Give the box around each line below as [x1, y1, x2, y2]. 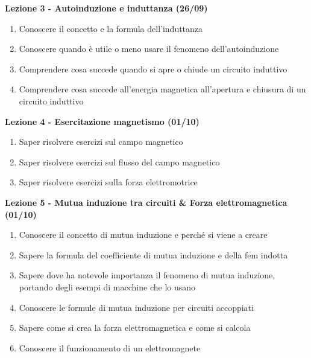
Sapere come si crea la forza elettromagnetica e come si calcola [19, 321, 251, 334]
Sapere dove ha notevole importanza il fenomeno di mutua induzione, [19, 269, 275, 281]
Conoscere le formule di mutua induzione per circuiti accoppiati [19, 301, 254, 313]
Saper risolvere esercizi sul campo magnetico [19, 135, 183, 148]
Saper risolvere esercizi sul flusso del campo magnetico [19, 155, 220, 168]
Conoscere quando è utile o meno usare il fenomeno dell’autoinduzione [19, 42, 279, 55]
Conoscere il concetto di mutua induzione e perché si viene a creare [19, 228, 268, 241]
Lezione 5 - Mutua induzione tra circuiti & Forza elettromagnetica [5, 196, 287, 208]
